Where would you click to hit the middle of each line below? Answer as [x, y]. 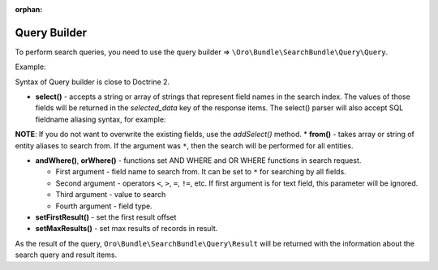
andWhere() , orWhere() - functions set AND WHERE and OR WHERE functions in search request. [198, 161]
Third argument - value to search [111, 195]
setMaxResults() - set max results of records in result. [127, 229]
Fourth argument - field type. [104, 206]
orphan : [29, 9]
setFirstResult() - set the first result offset [106, 217]
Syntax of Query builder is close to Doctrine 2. [92, 82]
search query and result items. [66, 255]
